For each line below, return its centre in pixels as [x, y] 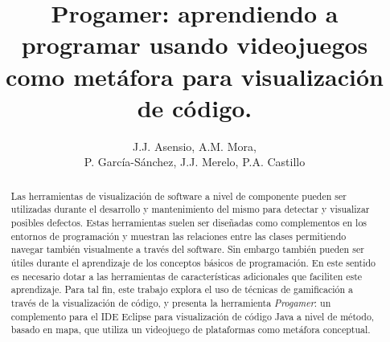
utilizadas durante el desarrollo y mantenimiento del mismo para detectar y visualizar [190, 209]
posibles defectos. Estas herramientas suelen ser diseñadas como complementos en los [189, 222]
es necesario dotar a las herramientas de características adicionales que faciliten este [187, 276]
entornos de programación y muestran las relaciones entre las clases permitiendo [179, 236]
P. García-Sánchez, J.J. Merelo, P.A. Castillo [195, 162]
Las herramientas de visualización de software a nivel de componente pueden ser [179, 195]
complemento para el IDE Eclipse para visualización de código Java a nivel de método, [193, 316]
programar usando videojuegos [195, 45]
